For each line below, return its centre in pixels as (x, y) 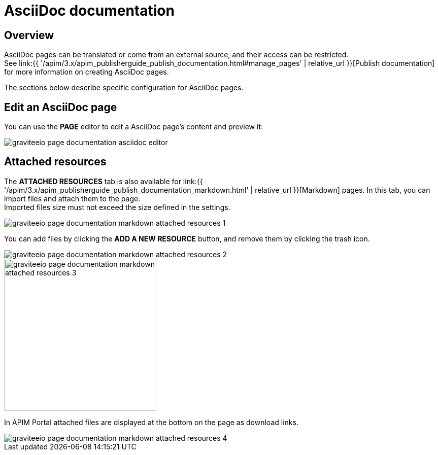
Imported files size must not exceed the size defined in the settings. (117, 207)
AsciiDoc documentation (89, 11)
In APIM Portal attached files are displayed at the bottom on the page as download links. (151, 422)
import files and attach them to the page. (72, 198)
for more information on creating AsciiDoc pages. (87, 72)
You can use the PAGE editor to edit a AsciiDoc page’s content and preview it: (134, 127)
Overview (29, 35)
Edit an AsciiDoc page (61, 107)
